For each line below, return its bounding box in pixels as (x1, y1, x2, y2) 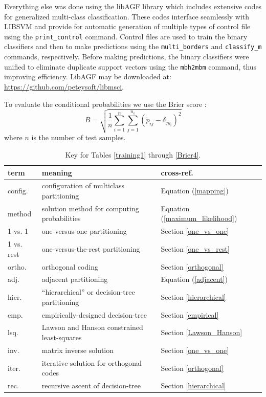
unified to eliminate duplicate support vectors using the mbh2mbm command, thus (4, 61, 257, 72)
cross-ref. (161, 167, 193, 178)
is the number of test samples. (31, 132, 126, 143)
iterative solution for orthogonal (41, 357, 142, 368)
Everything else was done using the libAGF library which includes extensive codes (4, 1, 262, 11)
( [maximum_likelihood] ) (161, 213, 237, 224)
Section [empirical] (161, 309, 219, 320)
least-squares (41, 332, 82, 343)
